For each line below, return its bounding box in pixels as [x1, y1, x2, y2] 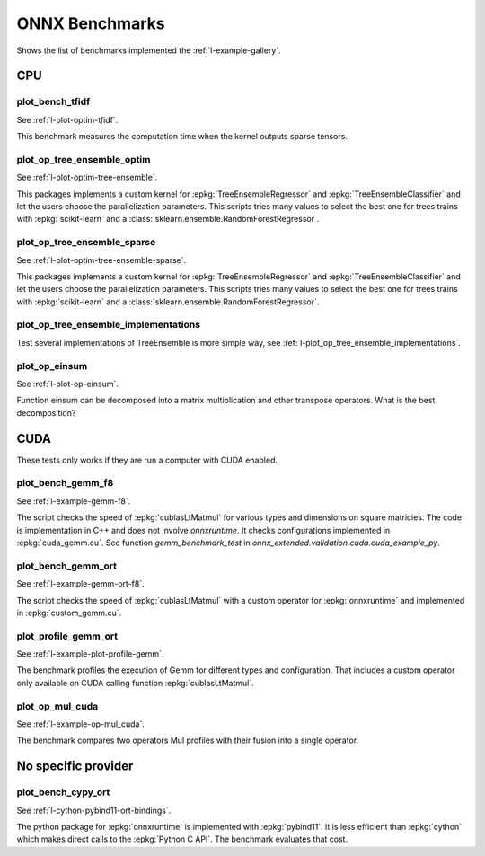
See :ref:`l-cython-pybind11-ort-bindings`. [16, 805, 172, 816]
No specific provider [16, 759, 134, 774]
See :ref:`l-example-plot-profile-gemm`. [16, 649, 164, 659]
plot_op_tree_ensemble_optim [16, 153, 151, 165]
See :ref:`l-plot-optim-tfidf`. [16, 114, 119, 125]
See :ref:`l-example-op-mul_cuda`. [16, 719, 145, 729]
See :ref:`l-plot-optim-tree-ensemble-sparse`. [16, 254, 187, 265]
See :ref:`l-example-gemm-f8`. [16, 495, 131, 507]
